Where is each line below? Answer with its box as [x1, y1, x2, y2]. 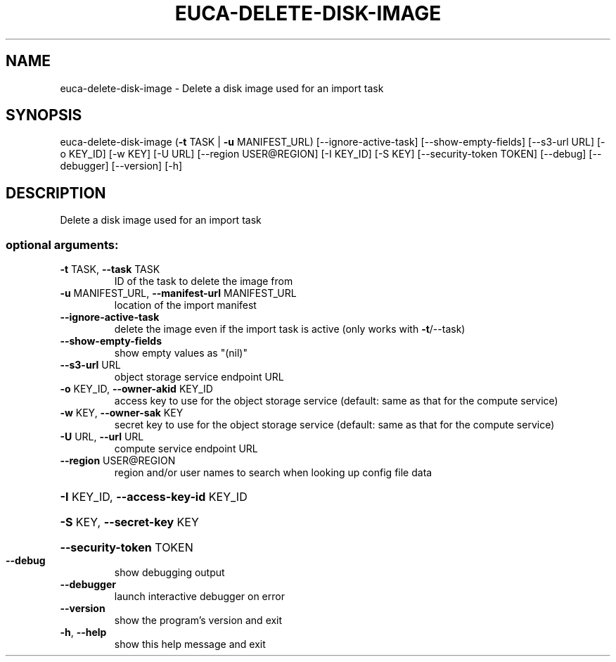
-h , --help [60, 626, 107, 639]
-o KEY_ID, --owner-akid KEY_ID [60, 383, 213, 395]
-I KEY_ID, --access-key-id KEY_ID [60, 490, 248, 504]
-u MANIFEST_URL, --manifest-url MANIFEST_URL [60, 287, 297, 300]
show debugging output [114, 566, 225, 579]
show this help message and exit [114, 638, 266, 651]
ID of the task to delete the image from [114, 275, 293, 288]
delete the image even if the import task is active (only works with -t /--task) [114, 323, 466, 336]
